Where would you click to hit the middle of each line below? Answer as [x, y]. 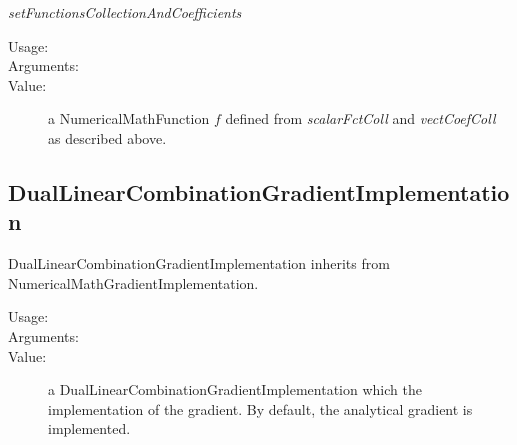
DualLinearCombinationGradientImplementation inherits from [199, 263]
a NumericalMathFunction [129, 118]
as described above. [107, 137]
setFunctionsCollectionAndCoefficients [125, 12]
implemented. [89, 428]
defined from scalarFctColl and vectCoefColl [360, 118]
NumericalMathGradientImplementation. [133, 282]
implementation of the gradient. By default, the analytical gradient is [260, 408]
